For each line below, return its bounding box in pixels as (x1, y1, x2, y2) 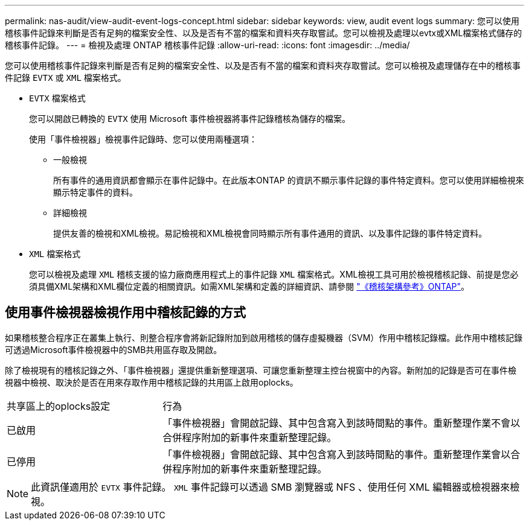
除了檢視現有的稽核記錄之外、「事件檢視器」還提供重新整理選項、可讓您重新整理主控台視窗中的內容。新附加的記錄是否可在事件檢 (5, 364, 516, 375)
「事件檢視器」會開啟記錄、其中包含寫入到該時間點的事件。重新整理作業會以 (162, 448, 511, 460)
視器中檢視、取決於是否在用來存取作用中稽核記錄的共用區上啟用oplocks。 (5, 377, 298, 387)
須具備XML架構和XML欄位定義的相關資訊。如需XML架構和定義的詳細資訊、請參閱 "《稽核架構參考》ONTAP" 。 (29, 281, 470, 291)
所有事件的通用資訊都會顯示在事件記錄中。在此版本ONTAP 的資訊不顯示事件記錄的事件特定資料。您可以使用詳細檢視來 (53, 175, 524, 185)
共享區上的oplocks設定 (7, 399, 111, 412)
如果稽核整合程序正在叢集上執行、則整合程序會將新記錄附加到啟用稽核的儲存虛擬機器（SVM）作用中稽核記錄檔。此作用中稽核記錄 (5, 332, 523, 343)
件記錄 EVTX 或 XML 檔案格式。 (5, 72, 126, 83)
